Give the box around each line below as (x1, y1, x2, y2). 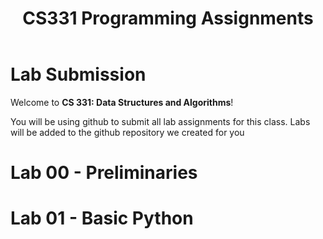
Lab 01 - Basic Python (10, 207, 194, 230)
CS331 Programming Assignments (22, 7, 314, 30)
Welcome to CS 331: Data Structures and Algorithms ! (10, 96, 234, 108)
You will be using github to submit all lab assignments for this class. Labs (10, 115, 311, 127)
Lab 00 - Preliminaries (10, 162, 198, 184)
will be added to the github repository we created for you (10, 126, 245, 138)
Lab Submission (10, 63, 147, 86)
